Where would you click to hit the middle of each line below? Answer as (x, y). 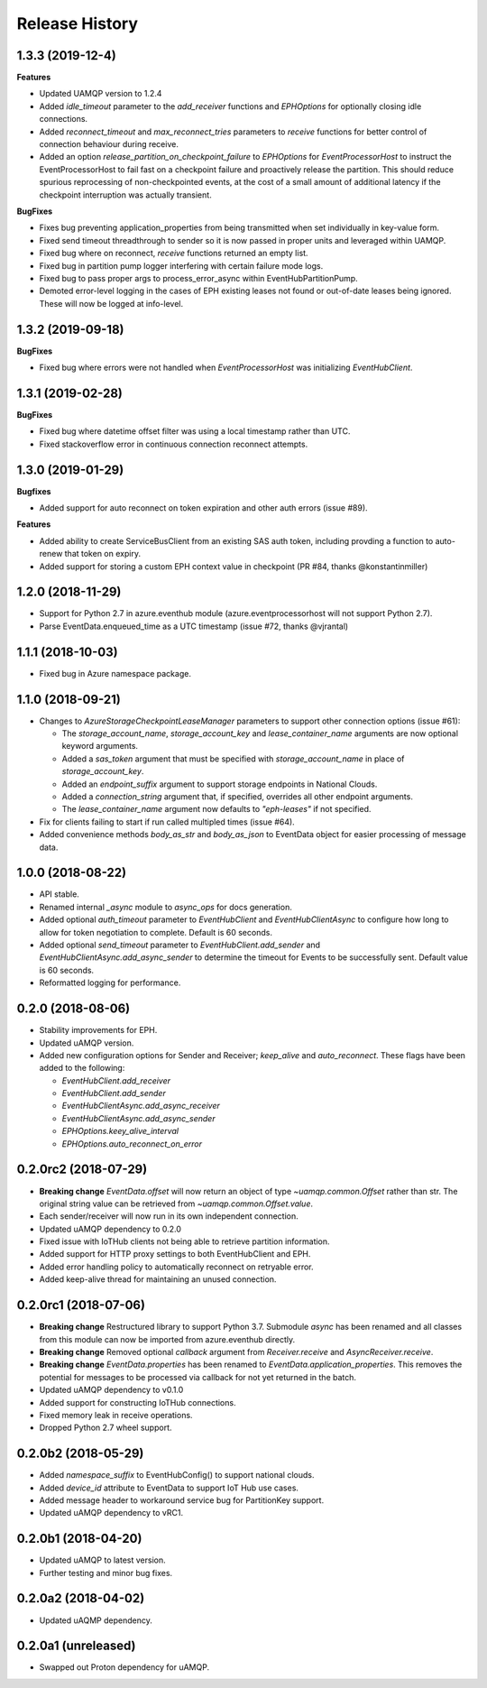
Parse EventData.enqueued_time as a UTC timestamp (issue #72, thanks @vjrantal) (194, 626)
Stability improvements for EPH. (98, 1030)
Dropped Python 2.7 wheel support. (106, 1428)
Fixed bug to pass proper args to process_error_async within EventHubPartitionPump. (198, 278)
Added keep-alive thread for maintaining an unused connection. (158, 1279)
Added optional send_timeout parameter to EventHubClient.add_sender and (179, 945)
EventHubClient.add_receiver (116, 1080)
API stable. (60, 894)
